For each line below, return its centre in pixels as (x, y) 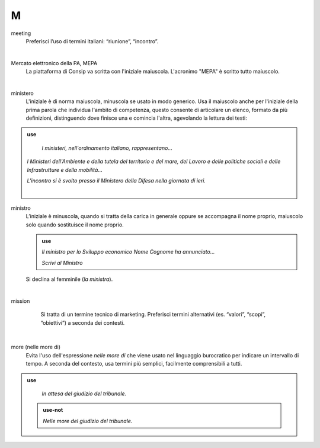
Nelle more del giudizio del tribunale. (88, 421)
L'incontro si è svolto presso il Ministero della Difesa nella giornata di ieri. (116, 181)
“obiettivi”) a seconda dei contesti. (83, 322)
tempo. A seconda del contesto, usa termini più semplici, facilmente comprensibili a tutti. (134, 364)
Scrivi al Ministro (62, 263)
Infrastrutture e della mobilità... (65, 169)
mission (20, 301)
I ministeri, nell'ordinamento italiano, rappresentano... (107, 148)
